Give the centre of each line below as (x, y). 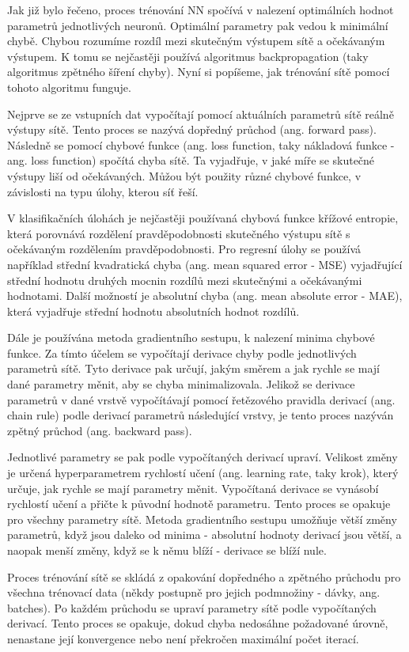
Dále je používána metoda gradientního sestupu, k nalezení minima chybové (191, 337)
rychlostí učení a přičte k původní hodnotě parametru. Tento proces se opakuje (199, 504)
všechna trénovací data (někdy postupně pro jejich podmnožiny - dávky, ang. (194, 592)
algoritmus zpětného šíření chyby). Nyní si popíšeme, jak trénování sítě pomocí (199, 72)
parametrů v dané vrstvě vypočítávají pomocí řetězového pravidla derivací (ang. (201, 399)
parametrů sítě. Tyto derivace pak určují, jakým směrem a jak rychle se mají (193, 368)
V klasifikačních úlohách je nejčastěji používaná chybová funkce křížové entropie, (203, 218)
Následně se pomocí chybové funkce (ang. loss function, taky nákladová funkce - (201, 144)
